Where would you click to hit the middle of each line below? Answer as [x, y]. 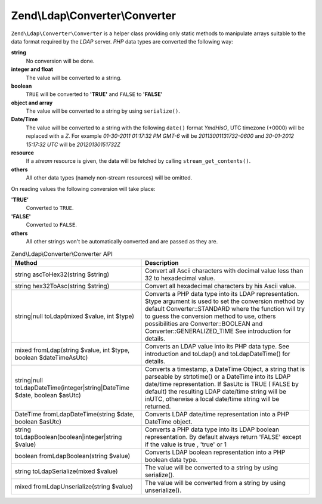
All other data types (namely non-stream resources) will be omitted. [109, 178]
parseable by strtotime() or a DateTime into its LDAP [218, 376]
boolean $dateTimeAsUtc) [51, 357]
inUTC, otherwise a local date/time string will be [212, 398]
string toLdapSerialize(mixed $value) [66, 471]
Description [162, 262]
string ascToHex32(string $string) [62, 274]
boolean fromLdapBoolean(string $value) [72, 456]
